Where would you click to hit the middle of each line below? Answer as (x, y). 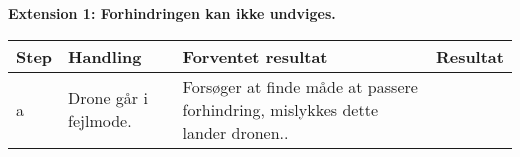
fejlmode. (100, 121)
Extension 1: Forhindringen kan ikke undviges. (172, 13)
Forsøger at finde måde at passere (300, 86)
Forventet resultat (255, 56)
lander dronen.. (235, 132)
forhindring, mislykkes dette (280, 109)
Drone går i (108, 98)
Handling (105, 56)
